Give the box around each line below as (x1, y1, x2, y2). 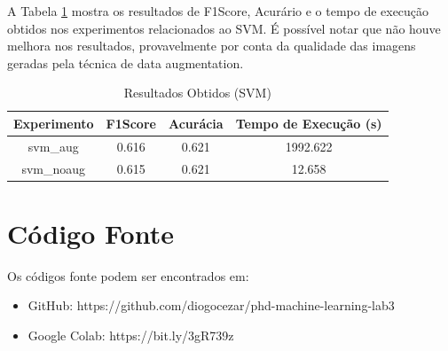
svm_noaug (21, 159, 86, 177)
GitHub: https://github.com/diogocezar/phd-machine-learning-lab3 (28, 296, 395, 315)
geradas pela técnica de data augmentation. (7, 53, 244, 72)
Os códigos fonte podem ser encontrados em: (7, 266, 249, 285)
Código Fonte (7, 214, 174, 251)
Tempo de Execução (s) (235, 113, 382, 132)
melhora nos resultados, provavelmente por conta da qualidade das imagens (7, 36, 416, 55)
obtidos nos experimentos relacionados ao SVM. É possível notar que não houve (7, 19, 441, 37)
